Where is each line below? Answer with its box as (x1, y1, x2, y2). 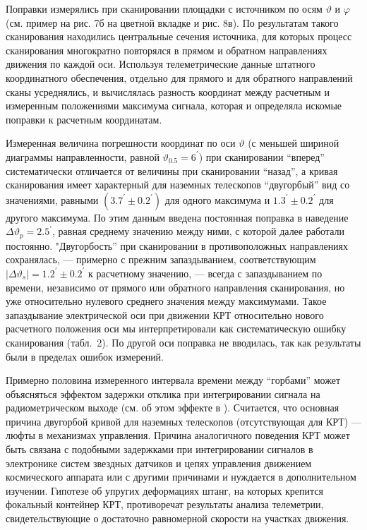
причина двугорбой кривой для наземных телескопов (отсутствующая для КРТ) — (6, 414, 361, 428)
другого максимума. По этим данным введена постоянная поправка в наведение (6, 210, 349, 224)
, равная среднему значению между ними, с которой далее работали (52, 224, 344, 239)
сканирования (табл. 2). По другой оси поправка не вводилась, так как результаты (6, 335, 361, 349)
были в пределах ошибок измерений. (6, 349, 164, 363)
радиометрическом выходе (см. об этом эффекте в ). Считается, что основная (6, 400, 339, 415)
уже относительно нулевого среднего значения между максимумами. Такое (6, 294, 327, 308)
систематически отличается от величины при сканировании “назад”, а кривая (6, 163, 338, 178)
